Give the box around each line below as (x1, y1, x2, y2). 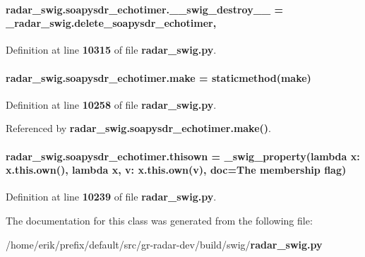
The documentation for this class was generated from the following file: (6, 213, 313, 227)
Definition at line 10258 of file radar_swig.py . (6, 97, 217, 112)
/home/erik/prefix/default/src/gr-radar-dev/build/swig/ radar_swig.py (6, 237, 323, 251)
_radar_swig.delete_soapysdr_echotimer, (6, 16, 217, 30)
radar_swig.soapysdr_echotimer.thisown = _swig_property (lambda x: (6, 148, 360, 163)
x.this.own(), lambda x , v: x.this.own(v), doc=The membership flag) (6, 162, 347, 177)
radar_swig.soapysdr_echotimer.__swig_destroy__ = (6, 1, 283, 16)
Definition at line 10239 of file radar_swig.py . (6, 189, 217, 204)
